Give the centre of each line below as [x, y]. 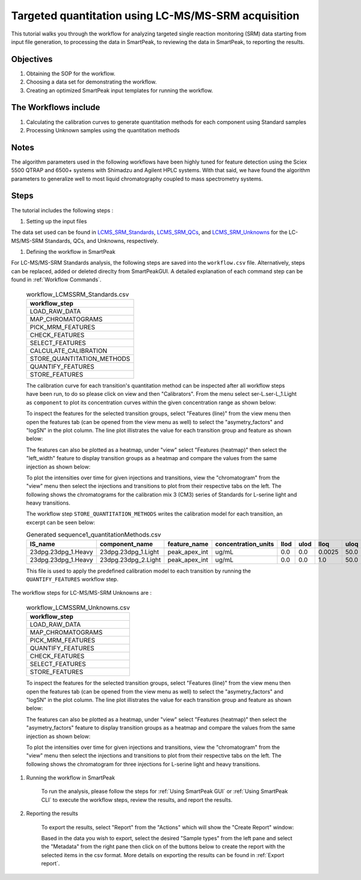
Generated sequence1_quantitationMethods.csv [94, 535]
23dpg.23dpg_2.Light [130, 559]
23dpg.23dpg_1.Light [129, 552]
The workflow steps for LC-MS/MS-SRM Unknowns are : [81, 593]
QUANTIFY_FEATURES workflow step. [72, 579]
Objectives [32, 59]
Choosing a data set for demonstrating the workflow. [91, 82]
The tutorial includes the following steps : [62, 210]
